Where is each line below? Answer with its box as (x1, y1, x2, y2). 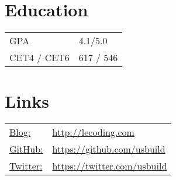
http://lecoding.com (52, 125, 134, 139)
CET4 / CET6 (9, 51, 70, 65)
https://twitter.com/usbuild (52, 159, 167, 173)
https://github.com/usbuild (52, 142, 165, 156)
